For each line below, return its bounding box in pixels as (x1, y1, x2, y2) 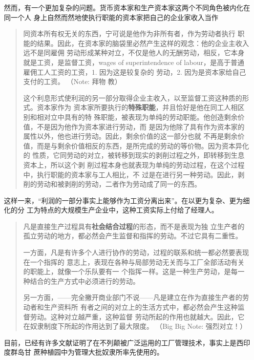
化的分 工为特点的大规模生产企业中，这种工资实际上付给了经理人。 (4, 205, 218, 215)
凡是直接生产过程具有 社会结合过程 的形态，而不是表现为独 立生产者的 (23, 221, 245, 231)
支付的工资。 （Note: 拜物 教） (23, 76, 122, 86)
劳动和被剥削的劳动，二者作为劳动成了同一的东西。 (37, 179, 201, 189)
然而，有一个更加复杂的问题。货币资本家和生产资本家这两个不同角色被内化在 (4, 2, 250, 12)
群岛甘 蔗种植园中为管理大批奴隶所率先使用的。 (10, 347, 164, 357)
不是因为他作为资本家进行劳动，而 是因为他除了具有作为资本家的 (37, 121, 245, 131)
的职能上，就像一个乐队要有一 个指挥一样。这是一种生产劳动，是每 (23, 266, 238, 276)
